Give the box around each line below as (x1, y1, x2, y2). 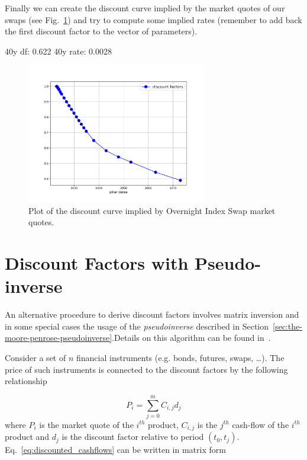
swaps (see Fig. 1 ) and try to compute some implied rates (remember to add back (5, 13, 302, 25)
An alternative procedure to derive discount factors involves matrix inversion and (5, 308, 299, 321)
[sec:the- (273, 320, 302, 332)
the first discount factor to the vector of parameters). (5, 25, 198, 37)
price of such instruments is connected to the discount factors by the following (5, 363, 288, 375)
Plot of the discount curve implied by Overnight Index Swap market (28, 204, 276, 216)
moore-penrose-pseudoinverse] (5, 331, 112, 344)
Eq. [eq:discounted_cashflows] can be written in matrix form (5, 443, 226, 456)
